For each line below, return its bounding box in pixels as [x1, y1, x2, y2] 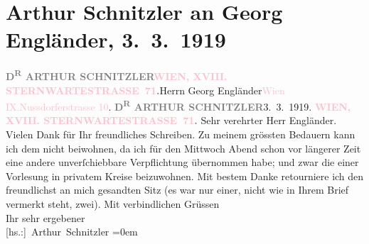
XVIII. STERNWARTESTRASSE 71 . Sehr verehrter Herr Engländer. [6, 113, 337, 128]
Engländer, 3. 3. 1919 [6, 25, 226, 54]
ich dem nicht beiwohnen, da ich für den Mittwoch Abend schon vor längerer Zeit [6, 140, 361, 155]
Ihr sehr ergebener [6, 210, 85, 225]
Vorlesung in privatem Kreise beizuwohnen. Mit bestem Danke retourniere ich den [6, 168, 364, 183]
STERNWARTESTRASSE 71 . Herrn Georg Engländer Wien [6, 82, 285, 97]
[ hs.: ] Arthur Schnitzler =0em [6, 224, 138, 239]
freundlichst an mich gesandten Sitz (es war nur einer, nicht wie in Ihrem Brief [6, 182, 349, 197]
